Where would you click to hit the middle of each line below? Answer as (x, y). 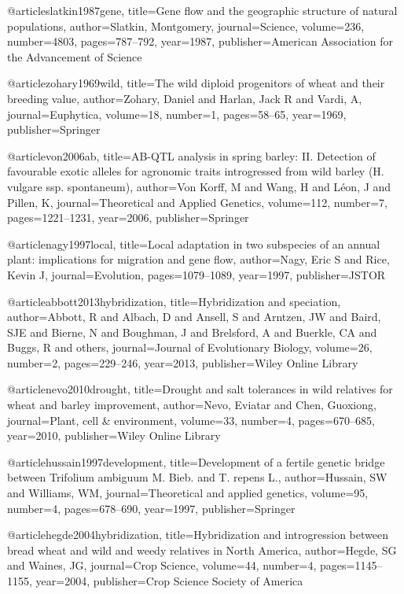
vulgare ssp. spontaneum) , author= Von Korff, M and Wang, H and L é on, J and (199, 186)
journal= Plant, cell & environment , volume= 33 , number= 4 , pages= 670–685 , (191, 420)
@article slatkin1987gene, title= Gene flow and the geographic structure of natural (202, 10)
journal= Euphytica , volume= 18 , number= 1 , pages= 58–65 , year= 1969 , (177, 114)
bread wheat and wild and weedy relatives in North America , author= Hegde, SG (202, 550)
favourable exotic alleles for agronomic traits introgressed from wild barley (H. (196, 171)
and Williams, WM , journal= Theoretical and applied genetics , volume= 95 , (188, 493)
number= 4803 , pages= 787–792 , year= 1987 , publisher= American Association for (200, 41)
